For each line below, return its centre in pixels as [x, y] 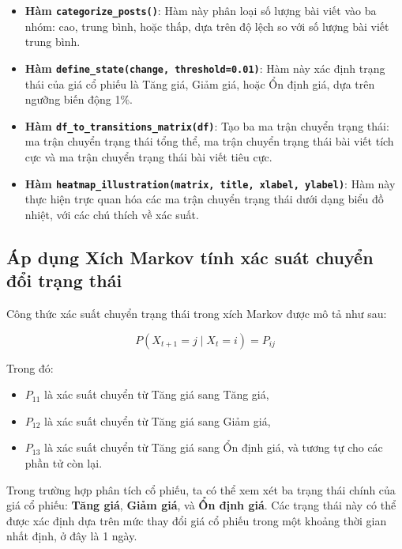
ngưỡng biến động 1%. [79, 99]
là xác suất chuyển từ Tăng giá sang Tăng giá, [157, 394]
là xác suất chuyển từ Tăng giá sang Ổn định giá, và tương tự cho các [214, 447]
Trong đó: [30, 367]
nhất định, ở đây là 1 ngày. [72, 536]
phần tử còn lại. [64, 462]
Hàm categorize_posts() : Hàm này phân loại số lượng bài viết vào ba [201, 10]
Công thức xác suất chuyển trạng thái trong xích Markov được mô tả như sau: [197, 313]
